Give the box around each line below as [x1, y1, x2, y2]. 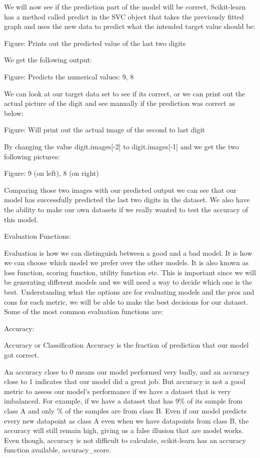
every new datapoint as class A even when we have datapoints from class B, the [4, 415, 249, 426]
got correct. [4, 350, 39, 360]
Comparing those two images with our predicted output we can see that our [4, 184, 237, 195]
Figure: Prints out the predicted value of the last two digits [4, 37, 186, 48]
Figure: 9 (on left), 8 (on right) [4, 168, 99, 178]
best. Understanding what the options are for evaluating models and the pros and [4, 287, 254, 297]
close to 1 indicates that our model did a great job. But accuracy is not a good [4, 376, 245, 387]
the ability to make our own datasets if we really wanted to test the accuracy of [4, 204, 248, 214]
